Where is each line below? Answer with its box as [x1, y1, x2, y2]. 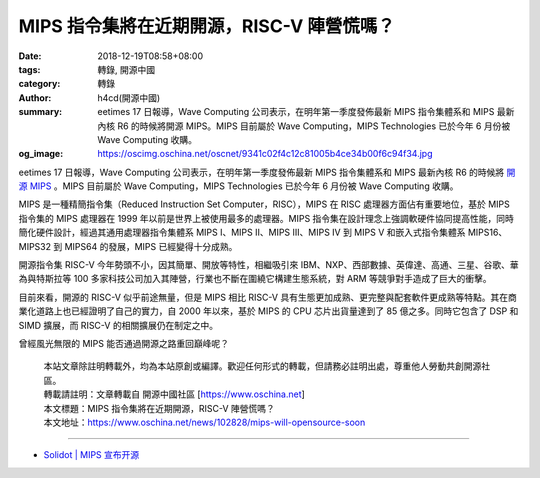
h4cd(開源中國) [97, 91, 161, 104]
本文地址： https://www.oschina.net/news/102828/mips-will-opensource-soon [43, 416, 366, 428]
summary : [18, 106, 63, 118]
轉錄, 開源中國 [97, 63, 155, 75]
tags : [18, 63, 41, 75]
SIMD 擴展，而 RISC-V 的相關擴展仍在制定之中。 [18, 319, 219, 331]
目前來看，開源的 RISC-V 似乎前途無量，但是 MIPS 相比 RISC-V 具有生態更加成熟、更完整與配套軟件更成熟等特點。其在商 [18, 291, 517, 303]
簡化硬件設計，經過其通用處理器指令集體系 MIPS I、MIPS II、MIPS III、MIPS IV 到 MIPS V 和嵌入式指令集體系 [18, 226, 466, 239]
